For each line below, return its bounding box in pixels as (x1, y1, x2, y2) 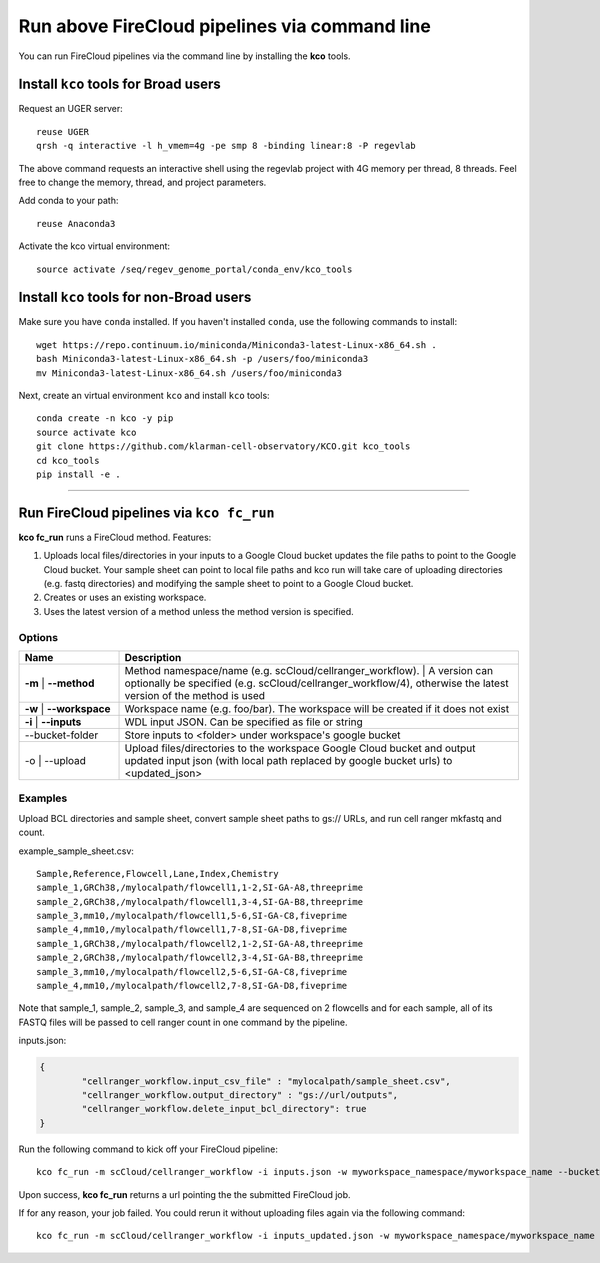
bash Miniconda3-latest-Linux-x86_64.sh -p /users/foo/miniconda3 (36, 353, 369, 365)
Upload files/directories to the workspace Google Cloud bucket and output (124, 741, 476, 755)
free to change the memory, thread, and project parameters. (18, 176, 267, 189)
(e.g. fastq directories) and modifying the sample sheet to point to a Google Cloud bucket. (43, 578, 414, 590)
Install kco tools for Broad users (18, 76, 222, 93)
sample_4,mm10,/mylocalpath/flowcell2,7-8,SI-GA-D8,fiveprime (36, 980, 348, 992)
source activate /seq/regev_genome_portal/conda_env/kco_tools (36, 263, 353, 275)
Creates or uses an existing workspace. (43, 591, 207, 604)
